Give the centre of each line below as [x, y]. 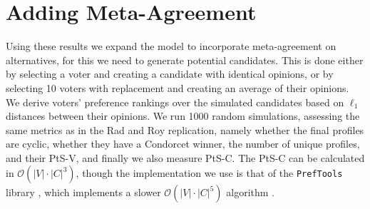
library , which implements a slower [83, 192]
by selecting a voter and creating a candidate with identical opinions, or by [170, 74]
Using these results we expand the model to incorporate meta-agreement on [171, 46]
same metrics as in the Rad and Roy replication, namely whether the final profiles [185, 129]
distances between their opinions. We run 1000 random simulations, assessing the [183, 116]
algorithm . [250, 192]
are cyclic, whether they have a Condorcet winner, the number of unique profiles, [183, 144]
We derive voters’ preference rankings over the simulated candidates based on [175, 102]
